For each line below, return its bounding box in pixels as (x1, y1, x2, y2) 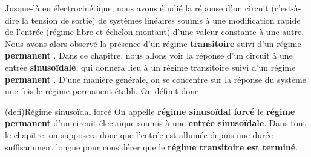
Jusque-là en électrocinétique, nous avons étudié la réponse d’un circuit (5, 2, 269, 14)
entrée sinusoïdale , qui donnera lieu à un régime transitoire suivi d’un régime (5, 60, 296, 73)
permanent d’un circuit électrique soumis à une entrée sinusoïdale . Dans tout (5, 117, 307, 129)
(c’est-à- (271, 2, 301, 14)
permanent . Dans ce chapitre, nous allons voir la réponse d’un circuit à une (5, 49, 293, 62)
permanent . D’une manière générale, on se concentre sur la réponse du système (5, 72, 307, 85)
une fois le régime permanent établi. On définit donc (5, 85, 199, 97)
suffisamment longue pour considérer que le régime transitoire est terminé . (5, 140, 298, 153)
